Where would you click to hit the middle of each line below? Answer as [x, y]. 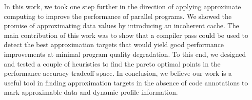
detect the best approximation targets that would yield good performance [114, 44]
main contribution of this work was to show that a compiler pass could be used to [126, 35]
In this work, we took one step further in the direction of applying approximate [123, 6]
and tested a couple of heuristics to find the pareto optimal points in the [112, 63]
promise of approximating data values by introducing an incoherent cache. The [122, 25]
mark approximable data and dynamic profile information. [91, 92]
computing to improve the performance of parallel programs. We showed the [118, 16]
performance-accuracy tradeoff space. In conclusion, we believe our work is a [118, 73]
